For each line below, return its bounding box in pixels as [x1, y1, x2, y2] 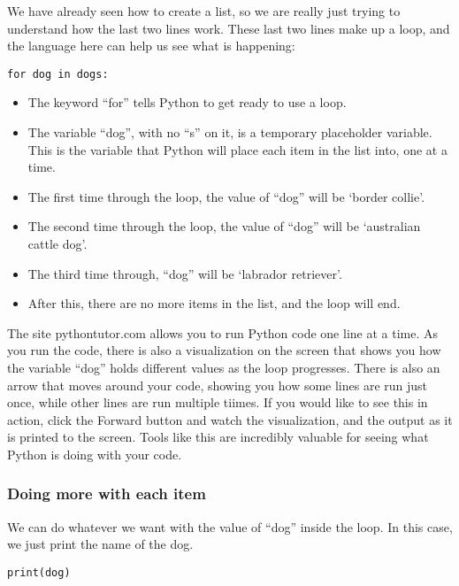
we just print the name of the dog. [7, 535, 194, 553]
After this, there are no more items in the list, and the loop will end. [27, 294, 401, 312]
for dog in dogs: [7, 67, 109, 81]
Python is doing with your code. [7, 444, 182, 463]
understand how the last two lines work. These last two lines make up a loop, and [7, 19, 450, 37]
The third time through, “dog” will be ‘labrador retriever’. [27, 264, 342, 282]
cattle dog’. [27, 235, 88, 252]
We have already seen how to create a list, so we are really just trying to [7, 2, 401, 19]
